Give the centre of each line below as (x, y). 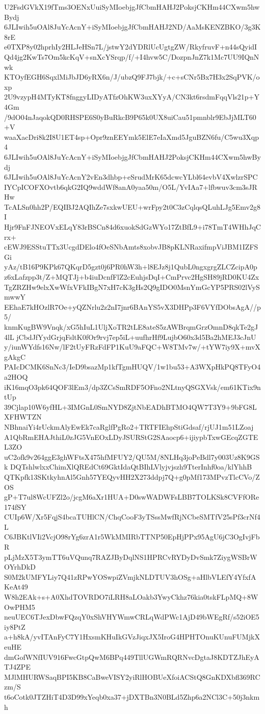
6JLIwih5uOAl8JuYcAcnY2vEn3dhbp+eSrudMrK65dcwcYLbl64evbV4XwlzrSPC (131, 177)
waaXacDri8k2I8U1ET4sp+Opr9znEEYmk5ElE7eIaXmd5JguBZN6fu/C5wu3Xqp (131, 137)
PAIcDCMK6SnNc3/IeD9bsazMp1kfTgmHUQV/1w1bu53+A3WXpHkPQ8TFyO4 (132, 367)
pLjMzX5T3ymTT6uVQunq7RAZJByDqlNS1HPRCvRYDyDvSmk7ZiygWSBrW (131, 557)
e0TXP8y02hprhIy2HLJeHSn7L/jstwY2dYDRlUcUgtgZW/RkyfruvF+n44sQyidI (131, 47)
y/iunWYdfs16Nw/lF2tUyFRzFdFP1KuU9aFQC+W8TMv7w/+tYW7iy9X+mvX (132, 347)
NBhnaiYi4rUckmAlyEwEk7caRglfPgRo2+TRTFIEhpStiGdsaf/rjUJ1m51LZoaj (129, 426)
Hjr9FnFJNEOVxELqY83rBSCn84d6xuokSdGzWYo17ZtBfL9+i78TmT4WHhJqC (132, 227)
